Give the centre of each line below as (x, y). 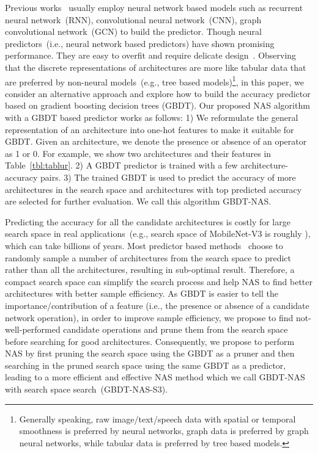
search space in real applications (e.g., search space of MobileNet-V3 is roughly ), (158, 234)
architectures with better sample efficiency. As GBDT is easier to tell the (142, 293)
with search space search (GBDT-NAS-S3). (86, 389)
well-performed (33, 329)
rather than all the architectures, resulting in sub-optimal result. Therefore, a (150, 270)
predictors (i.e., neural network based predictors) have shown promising (140, 43)
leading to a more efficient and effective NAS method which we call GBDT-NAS (155, 377)
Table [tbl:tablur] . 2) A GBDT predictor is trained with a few (121, 165)
